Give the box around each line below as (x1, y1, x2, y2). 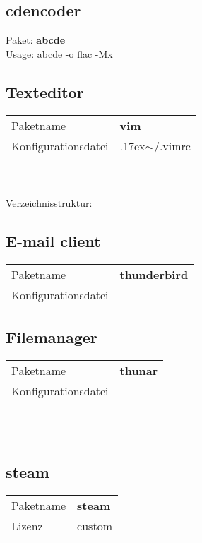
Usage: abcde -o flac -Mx (6, 46, 113, 61)
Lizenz (11, 518, 43, 535)
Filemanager (6, 326, 97, 347)
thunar (119, 362, 158, 378)
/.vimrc (153, 137, 191, 154)
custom (77, 518, 112, 535)
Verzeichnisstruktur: (6, 195, 93, 210)
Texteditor (6, 80, 84, 102)
